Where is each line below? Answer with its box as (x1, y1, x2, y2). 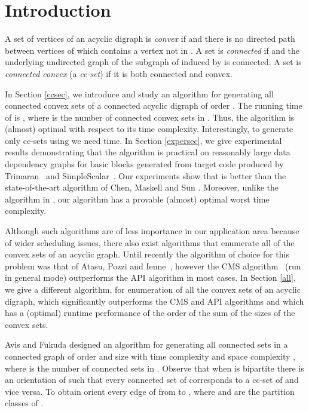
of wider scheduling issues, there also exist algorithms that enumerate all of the (5, 236, 295, 249)
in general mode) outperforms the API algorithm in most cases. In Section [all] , (5, 271, 296, 284)
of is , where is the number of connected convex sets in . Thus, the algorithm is (5, 111, 295, 123)
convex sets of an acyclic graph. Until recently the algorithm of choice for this (5, 248, 289, 260)
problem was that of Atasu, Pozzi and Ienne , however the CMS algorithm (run (5, 259, 301, 272)
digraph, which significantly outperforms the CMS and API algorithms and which (5, 295, 304, 307)
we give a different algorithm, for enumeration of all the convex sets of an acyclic (5, 283, 301, 295)
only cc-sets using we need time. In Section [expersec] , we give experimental (5, 134, 282, 146)
